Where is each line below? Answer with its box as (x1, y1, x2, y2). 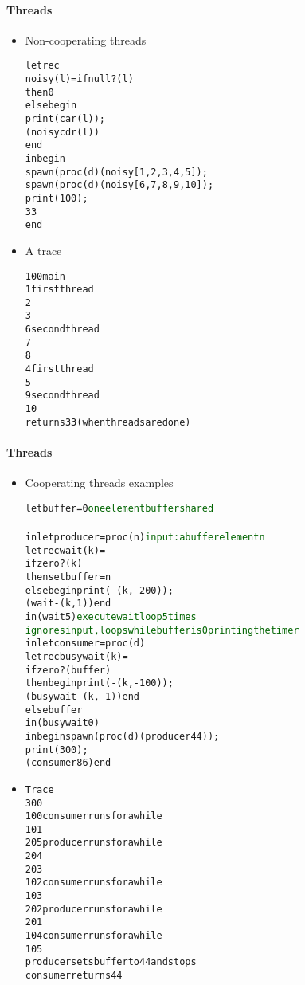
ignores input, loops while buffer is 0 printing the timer (25, 624, 299, 636)
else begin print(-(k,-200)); (25, 584, 174, 596)
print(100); (25, 192, 88, 204)
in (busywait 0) (25, 717, 100, 729)
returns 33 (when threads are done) (25, 416, 191, 428)
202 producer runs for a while (25, 903, 162, 915)
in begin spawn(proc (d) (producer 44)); (25, 730, 220, 742)
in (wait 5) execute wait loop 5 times (25, 610, 197, 622)
